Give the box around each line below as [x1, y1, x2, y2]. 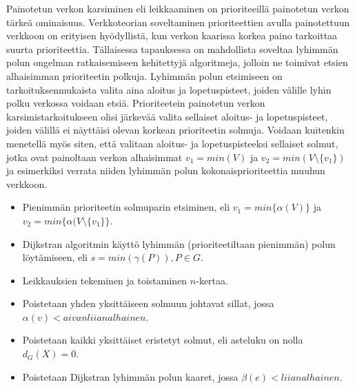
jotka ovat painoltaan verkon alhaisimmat [6, 149, 183, 164]
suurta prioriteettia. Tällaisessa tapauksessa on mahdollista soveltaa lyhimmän [6, 41, 338, 56]
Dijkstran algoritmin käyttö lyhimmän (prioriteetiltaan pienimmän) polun [22, 236, 336, 251]
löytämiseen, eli [22, 250, 88, 264]
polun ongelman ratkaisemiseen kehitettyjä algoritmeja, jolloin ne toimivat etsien [6, 55, 348, 70]
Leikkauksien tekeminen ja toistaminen [22, 273, 187, 287]
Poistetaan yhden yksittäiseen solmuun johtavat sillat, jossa [22, 296, 274, 311]
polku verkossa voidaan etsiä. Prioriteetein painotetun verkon [6, 96, 265, 110]
